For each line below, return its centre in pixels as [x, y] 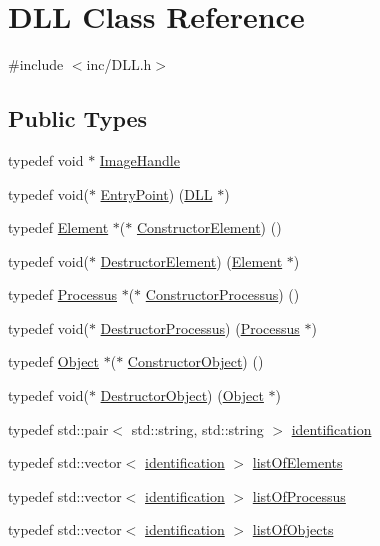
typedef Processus [62, 294]
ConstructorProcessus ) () [222, 294]
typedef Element [58, 227]
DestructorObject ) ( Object [182, 395]
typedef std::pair [58, 428]
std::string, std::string [197, 428]
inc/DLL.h [119, 64]
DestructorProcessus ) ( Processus [200, 327]
